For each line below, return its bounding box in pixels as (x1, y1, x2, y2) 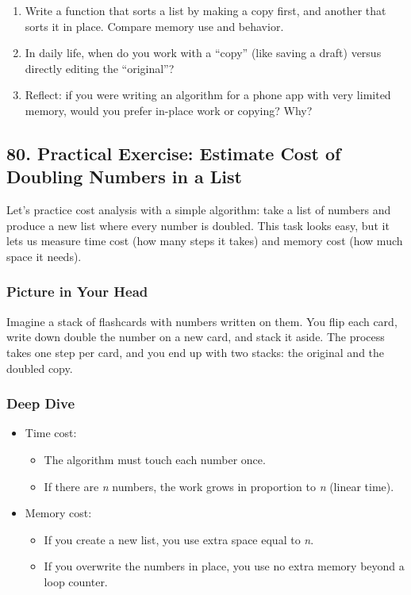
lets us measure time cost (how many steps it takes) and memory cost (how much (6, 232, 403, 249)
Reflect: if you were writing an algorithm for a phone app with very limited (25, 86, 391, 103)
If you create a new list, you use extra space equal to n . (44, 531, 314, 547)
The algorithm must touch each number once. (44, 451, 266, 467)
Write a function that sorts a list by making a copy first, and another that (25, 2, 386, 18)
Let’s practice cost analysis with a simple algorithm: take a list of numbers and (6, 202, 391, 218)
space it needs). (6, 248, 82, 264)
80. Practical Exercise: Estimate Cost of (6, 140, 341, 165)
